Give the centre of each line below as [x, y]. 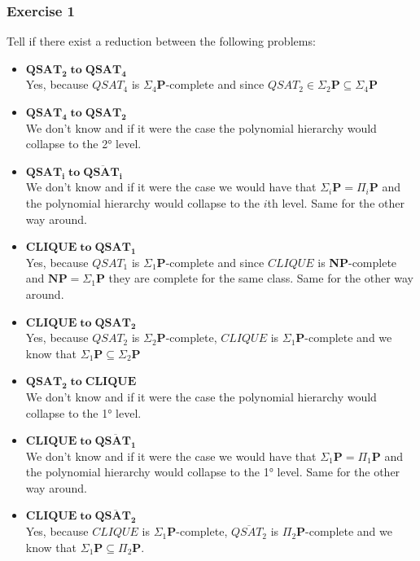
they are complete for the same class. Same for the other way [261, 278]
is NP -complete [357, 262]
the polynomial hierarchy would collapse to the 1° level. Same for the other [213, 472]
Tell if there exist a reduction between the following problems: [161, 41]
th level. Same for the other [336, 202]
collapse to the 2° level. [83, 144]
